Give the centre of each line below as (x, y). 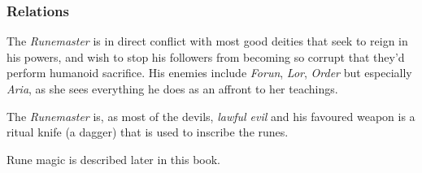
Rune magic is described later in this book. (114, 159)
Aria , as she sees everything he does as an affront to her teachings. (172, 89)
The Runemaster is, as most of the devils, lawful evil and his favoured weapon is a (211, 116)
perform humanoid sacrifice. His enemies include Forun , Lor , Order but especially (209, 73)
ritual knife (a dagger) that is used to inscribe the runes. (148, 132)
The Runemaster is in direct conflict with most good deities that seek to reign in (207, 41)
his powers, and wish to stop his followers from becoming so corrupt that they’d (206, 56)
